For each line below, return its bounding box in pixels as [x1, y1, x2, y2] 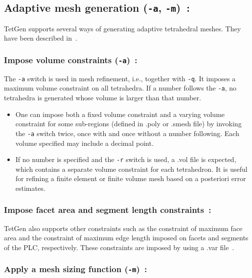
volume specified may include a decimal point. [15, 138, 154, 148]
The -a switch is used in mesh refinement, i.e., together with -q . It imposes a [4, 73, 236, 83]
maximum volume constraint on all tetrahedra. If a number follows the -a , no [4, 83, 237, 93]
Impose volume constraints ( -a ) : [4, 53, 137, 66]
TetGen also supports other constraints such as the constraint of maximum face [4, 223, 243, 233]
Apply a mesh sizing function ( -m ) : [4, 263, 147, 275]
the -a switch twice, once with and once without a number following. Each [15, 128, 239, 138]
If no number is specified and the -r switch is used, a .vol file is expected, [15, 154, 236, 164]
